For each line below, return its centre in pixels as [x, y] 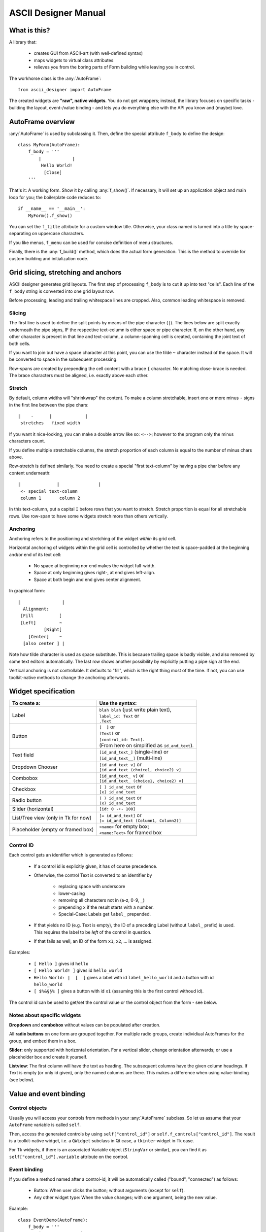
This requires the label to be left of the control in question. [93, 932]
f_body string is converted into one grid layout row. [62, 291]
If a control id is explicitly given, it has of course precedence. [96, 866]
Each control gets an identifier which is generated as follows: [71, 855]
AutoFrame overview [42, 121]
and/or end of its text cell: [35, 554]
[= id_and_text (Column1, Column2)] [140, 821]
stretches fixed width [50, 423]
